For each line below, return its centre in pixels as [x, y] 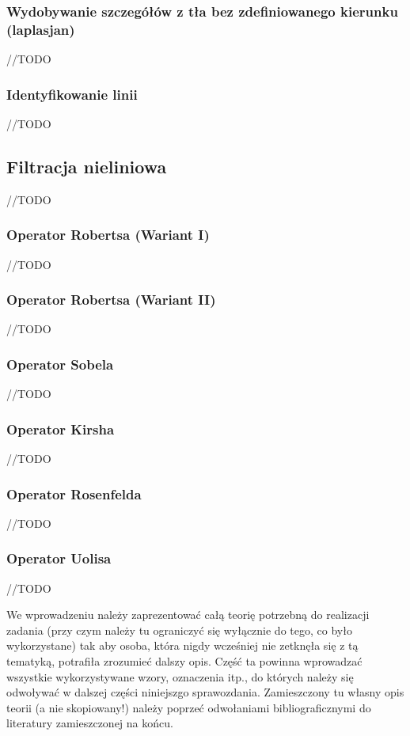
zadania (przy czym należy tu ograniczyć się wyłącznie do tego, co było [179, 630]
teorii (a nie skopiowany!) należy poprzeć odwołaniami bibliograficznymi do [189, 707]
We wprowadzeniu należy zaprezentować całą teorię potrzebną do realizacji [188, 615]
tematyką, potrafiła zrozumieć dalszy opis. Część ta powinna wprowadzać [184, 661]
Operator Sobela [60, 364]
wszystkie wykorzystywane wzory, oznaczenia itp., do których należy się [180, 676]
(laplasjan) [41, 29]
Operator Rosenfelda [74, 493]
